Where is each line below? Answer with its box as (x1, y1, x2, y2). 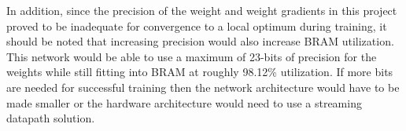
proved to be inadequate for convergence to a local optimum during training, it (6, 17, 387, 34)
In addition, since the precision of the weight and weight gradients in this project (6, 2, 397, 18)
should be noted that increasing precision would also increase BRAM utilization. (6, 33, 394, 49)
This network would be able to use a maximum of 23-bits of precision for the (6, 48, 377, 64)
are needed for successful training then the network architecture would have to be (6, 78, 400, 95)
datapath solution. (6, 110, 95, 126)
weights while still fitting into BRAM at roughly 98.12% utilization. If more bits (6, 64, 393, 80)
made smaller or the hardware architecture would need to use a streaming (6, 94, 362, 111)
